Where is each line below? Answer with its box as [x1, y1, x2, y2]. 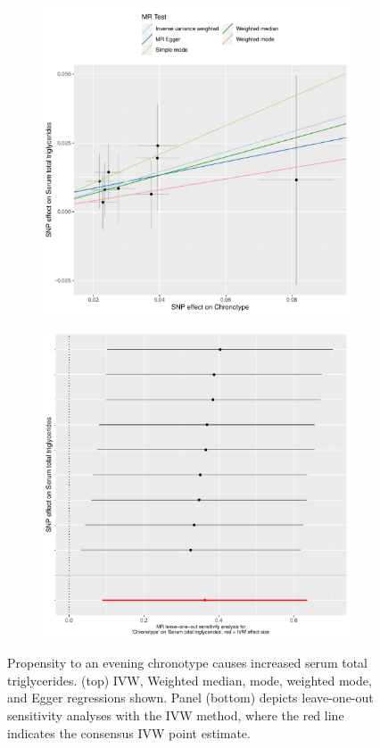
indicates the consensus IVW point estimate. [7, 723, 251, 742]
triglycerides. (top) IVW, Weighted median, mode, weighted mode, [7, 670, 372, 689]
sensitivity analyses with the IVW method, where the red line [7, 705, 344, 724]
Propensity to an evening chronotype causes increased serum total [7, 653, 368, 672]
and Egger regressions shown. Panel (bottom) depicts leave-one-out [7, 688, 374, 707]
